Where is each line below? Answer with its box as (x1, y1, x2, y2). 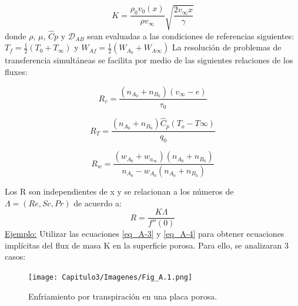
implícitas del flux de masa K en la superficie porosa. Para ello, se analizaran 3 (5, 239, 289, 251)
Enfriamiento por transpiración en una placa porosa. (28, 290, 217, 302)
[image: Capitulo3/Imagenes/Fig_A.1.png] (28, 273, 193, 281)
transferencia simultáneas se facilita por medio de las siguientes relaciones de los (5, 54, 293, 66)
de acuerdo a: (73, 196, 122, 209)
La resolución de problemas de (172, 41, 282, 53)
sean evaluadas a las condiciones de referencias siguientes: (87, 29, 294, 42)
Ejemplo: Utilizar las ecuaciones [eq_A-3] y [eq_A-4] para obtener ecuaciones (5, 227, 284, 240)
